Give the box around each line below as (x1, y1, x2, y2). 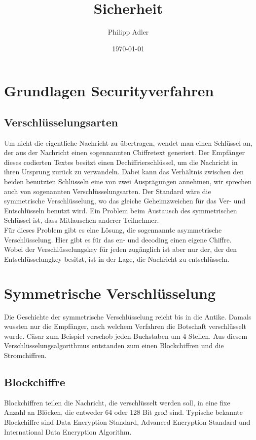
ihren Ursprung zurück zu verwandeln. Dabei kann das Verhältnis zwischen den (4, 166, 244, 177)
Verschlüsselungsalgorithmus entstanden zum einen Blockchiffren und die (4, 340, 224, 351)
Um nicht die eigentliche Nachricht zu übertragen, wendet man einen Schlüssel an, (4, 137, 253, 148)
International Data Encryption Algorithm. (4, 426, 132, 437)
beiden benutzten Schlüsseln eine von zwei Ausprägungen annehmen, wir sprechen (4, 176, 252, 187)
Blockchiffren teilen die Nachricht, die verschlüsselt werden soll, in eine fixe (4, 397, 230, 407)
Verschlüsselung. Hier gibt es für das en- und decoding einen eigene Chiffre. (4, 234, 232, 244)
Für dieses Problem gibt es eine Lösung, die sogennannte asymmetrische (4, 225, 222, 235)
